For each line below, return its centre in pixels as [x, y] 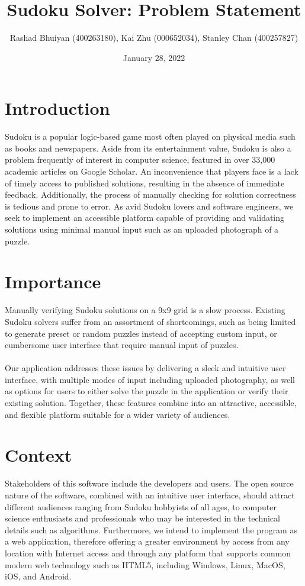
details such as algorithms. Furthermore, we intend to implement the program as [151, 529]
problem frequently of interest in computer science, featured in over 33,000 [140, 160]
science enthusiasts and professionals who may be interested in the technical [142, 518]
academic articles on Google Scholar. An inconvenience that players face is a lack [152, 171]
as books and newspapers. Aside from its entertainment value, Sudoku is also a [148, 148]
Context [38, 455]
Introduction [57, 108]
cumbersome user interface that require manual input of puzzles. [122, 345]
